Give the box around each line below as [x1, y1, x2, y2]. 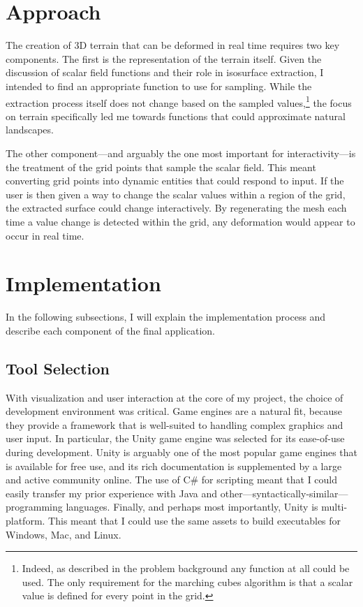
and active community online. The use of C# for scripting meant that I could [6, 472, 338, 487]
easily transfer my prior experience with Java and [6, 485, 218, 500]
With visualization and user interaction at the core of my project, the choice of [6, 390, 343, 404]
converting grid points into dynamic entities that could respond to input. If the [6, 173, 344, 188]
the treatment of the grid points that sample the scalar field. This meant [6, 159, 316, 174]
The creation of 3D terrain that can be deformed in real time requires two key [6, 38, 340, 52]
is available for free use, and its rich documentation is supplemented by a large [6, 458, 342, 473]
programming [6, 499, 63, 514]
